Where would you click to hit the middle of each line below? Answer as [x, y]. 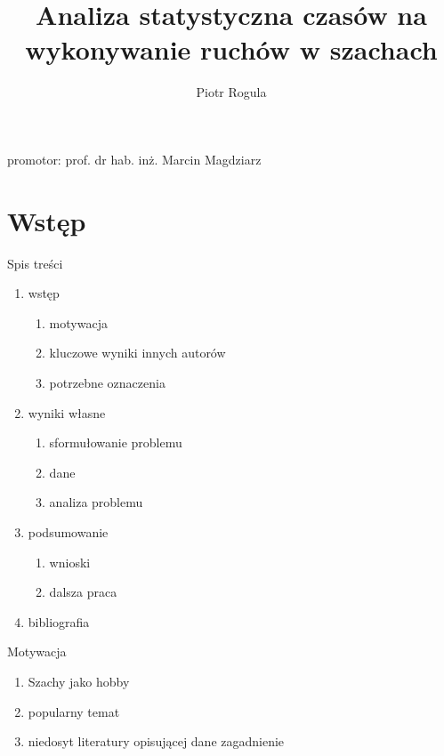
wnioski [70, 562]
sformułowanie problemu [116, 442]
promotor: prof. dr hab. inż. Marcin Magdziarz [134, 159]
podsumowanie [68, 531]
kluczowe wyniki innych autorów [137, 353]
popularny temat [74, 711]
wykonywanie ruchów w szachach [231, 49]
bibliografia [59, 621]
